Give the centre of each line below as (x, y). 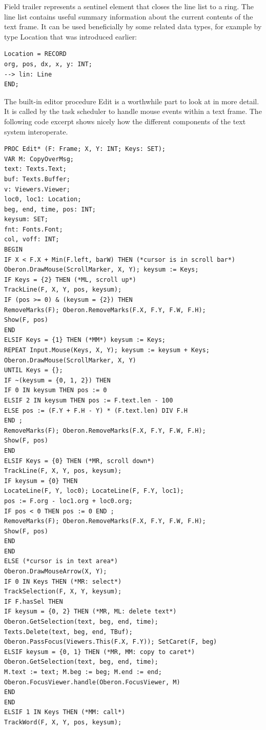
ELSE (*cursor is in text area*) (61, 561)
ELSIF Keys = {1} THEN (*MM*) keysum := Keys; (85, 340)
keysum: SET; (26, 219)
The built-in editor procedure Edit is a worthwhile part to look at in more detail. (132, 101)
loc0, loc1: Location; (43, 199)
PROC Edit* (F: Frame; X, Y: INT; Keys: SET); (85, 149)
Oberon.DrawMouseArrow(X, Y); (56, 572)
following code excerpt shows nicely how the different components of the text (125, 121)
